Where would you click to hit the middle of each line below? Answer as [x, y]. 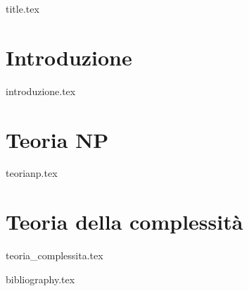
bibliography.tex [40, 279]
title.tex [23, 8]
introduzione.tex [41, 91]
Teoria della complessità [124, 222]
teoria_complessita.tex [55, 255]
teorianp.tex [32, 173]
